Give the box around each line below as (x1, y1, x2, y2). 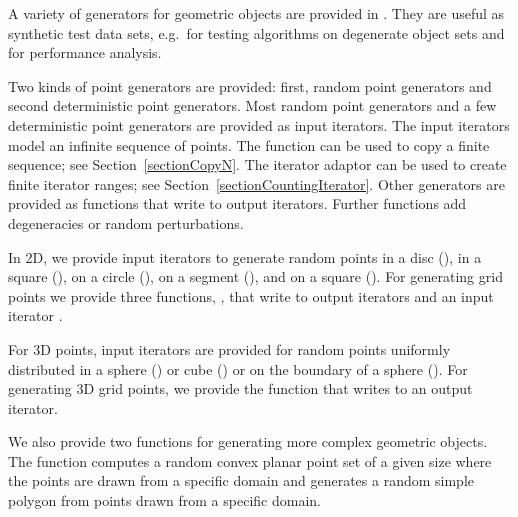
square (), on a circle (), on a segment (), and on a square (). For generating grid (8, 266, 503, 287)
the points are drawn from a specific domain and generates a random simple (8, 470, 474, 491)
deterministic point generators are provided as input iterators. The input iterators (8, 114, 510, 135)
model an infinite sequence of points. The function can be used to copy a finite (8, 134, 490, 155)
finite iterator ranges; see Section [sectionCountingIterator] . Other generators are (8, 173, 505, 194)
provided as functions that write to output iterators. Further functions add (8, 193, 467, 214)
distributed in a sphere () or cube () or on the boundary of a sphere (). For (8, 358, 468, 379)
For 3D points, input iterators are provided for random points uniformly (8, 338, 451, 359)
